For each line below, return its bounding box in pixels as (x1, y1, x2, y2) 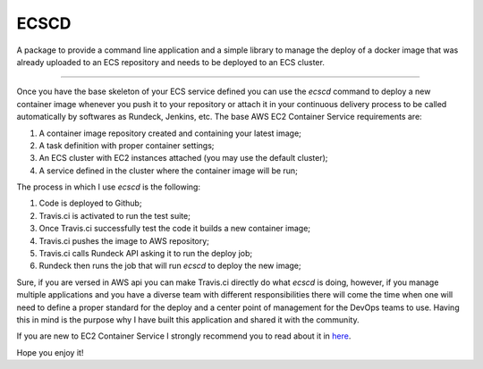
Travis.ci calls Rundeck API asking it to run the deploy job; (38, 248, 253, 259)
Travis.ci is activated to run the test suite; (38, 210, 191, 221)
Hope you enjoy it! (16, 347, 84, 357)
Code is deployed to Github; (38, 197, 142, 209)
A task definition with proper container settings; (38, 139, 215, 151)
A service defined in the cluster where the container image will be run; (38, 165, 299, 176)
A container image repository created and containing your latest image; (38, 128, 301, 138)
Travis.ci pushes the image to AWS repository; (38, 235, 210, 246)
